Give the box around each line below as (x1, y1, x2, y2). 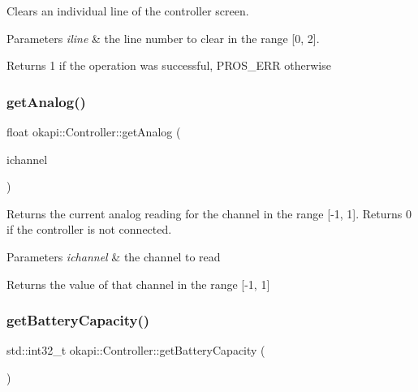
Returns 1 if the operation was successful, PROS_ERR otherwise (6, 57, 331, 74)
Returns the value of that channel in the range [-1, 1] (6, 275, 270, 292)
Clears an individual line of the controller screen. (6, 2, 249, 19)
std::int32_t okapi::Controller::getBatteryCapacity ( (6, 342, 265, 359)
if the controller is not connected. (6, 221, 172, 238)
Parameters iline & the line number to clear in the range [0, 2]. (6, 29, 320, 46)
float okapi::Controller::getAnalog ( (6, 123, 181, 140)
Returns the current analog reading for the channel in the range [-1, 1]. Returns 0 (6, 205, 412, 222)
